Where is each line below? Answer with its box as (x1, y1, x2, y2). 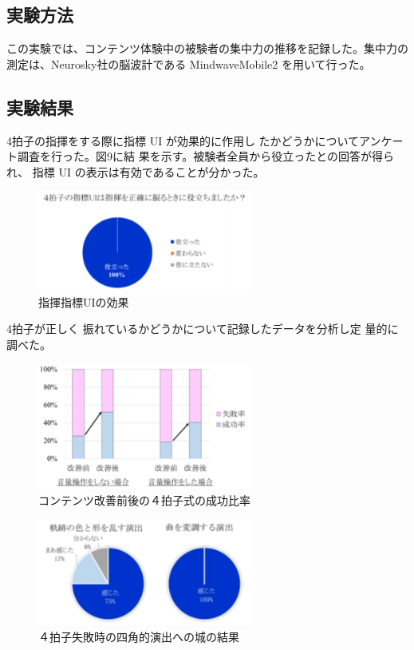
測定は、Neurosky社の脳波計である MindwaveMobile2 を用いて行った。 (6, 55, 371, 72)
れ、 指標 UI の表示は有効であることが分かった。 (6, 163, 265, 180)
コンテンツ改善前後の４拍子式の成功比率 (38, 492, 250, 509)
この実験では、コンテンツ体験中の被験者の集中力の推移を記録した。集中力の (6, 40, 408, 57)
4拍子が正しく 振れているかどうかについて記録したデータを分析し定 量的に (6, 320, 399, 337)
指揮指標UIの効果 (38, 293, 129, 310)
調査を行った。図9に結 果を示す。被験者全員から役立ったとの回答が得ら (17, 148, 395, 164)
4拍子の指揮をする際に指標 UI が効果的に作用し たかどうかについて (6, 132, 360, 149)
